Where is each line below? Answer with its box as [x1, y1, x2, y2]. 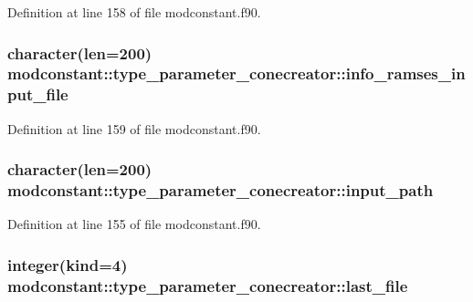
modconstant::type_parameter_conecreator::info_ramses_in [7, 62, 466, 85]
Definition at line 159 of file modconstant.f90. [7, 119, 261, 138]
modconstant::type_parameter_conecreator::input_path [7, 179, 434, 202]
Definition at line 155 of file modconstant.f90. [7, 214, 261, 234]
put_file [7, 83, 68, 106]
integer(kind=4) [7, 253, 128, 276]
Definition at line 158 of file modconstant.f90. [7, 3, 261, 21]
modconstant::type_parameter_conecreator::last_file [7, 274, 408, 297]
